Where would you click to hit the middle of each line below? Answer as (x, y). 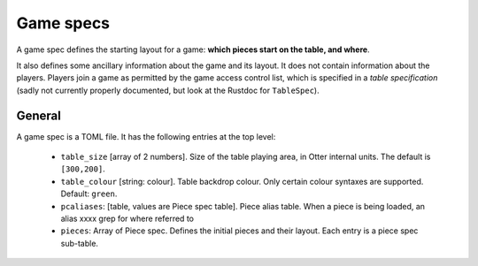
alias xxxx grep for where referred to (127, 218)
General (39, 115)
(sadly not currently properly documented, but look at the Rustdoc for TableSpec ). (168, 90)
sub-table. (80, 243)
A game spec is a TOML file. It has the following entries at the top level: (146, 136)
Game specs (63, 23)
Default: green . (89, 194)
